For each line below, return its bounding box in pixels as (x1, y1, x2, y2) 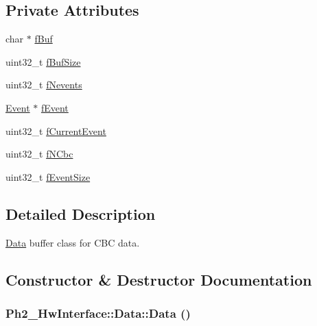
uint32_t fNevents (5, 77, 82, 92)
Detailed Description (5, 203, 156, 224)
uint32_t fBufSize (5, 54, 81, 68)
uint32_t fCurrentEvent (5, 123, 106, 138)
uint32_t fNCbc (5, 147, 73, 161)
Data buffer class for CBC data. (5, 235, 140, 249)
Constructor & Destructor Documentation (5, 268, 312, 290)
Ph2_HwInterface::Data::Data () (5, 304, 191, 321)
